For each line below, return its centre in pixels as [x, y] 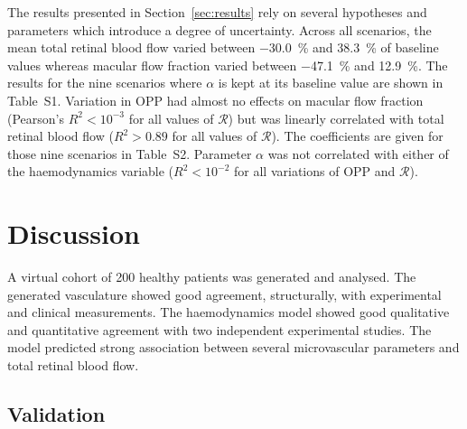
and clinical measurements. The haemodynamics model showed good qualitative [229, 312]
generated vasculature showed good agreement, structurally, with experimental [224, 294]
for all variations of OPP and [315, 171]
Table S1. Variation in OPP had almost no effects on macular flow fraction [215, 100]
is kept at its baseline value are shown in [331, 83]
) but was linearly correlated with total [336, 118]
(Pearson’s [36, 118]
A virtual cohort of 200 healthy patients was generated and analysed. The [212, 277]
